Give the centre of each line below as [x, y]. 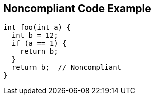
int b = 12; [35, 36]
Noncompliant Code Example [77, 9]
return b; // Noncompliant [67, 68]
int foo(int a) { [37, 28]
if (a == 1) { [39, 44]
